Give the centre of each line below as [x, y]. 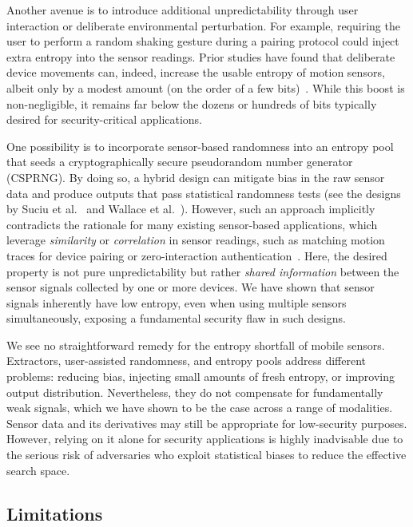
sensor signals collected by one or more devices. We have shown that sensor [191, 287]
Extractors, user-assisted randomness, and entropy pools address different [187, 361]
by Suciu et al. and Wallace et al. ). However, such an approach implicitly [191, 209]
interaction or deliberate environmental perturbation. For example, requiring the [203, 25]
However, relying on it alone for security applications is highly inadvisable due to [205, 439]
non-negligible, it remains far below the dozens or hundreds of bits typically [192, 103]
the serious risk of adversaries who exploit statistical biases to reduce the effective [206, 455]
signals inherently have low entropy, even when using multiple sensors [177, 302]
